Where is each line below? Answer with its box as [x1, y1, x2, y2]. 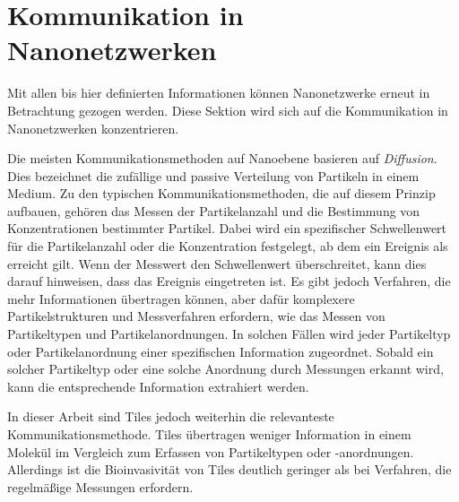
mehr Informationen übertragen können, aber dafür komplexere [7, 289, 355, 307]
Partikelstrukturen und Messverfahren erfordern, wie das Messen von [7, 307, 385, 325]
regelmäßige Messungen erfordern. [7, 477, 194, 496]
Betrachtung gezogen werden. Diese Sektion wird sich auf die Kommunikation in [7, 100, 448, 119]
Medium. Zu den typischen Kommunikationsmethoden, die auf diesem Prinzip [7, 184, 436, 203]
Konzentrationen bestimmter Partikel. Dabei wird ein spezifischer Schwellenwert [7, 219, 447, 238]
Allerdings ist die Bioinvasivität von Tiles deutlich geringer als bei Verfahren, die [7, 460, 452, 479]
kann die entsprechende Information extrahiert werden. [7, 376, 309, 395]
